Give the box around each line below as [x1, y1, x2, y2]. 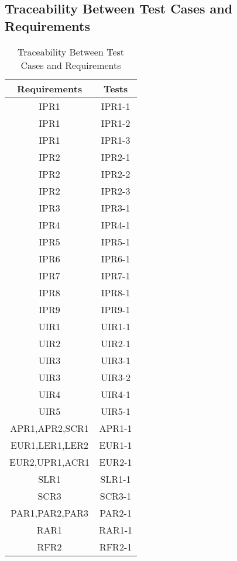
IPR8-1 [101, 285, 130, 299]
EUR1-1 [99, 438, 132, 452]
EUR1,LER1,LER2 [11, 438, 89, 452]
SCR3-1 [99, 489, 132, 503]
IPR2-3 [101, 183, 130, 198]
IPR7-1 [101, 268, 130, 282]
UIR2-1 [101, 336, 131, 350]
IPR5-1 [101, 234, 130, 248]
